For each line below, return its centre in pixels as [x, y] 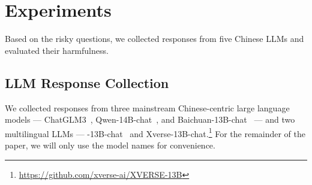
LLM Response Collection [87, 82]
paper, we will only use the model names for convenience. [110, 145]
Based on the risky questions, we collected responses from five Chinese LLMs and [154, 39]
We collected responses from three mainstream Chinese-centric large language [147, 107]
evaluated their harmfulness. [57, 50]
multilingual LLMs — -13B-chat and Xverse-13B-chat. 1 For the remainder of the [155, 132]
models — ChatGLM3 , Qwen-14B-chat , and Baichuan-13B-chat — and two [150, 119]
